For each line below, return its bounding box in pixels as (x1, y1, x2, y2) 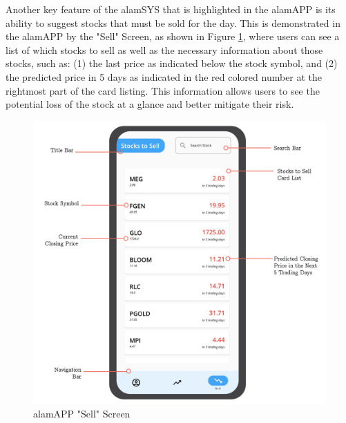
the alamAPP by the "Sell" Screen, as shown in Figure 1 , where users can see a (6, 29, 340, 44)
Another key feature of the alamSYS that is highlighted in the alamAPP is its (6, 2, 336, 16)
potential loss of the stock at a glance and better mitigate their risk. (6, 97, 294, 111)
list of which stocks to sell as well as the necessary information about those (6, 42, 323, 57)
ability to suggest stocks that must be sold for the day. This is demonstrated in (6, 15, 340, 30)
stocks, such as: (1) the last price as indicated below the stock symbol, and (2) (6, 56, 338, 70)
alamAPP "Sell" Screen (33, 406, 131, 421)
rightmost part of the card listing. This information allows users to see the (6, 83, 320, 97)
